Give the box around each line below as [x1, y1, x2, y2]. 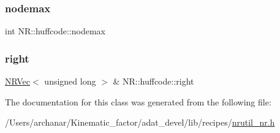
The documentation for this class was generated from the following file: [5, 95, 271, 108]
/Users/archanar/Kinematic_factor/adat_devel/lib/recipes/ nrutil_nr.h [5, 116, 275, 129]
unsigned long [44, 75, 96, 88]
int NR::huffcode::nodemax [5, 25, 105, 37]
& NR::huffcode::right [113, 75, 194, 88]
